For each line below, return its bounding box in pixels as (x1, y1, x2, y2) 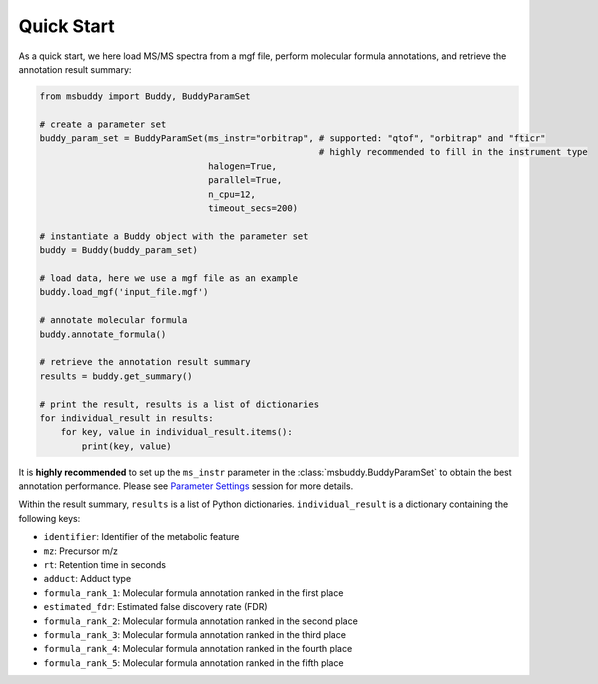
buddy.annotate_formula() (39, 328, 167, 340)
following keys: (18, 512, 81, 524)
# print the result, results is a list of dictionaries (39, 398, 320, 410)
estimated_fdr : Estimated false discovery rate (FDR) (43, 601, 269, 613)
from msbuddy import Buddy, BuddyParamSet (39, 90, 251, 102)
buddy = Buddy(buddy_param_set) (39, 245, 199, 256)
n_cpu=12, (208, 188, 257, 200)
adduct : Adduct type (43, 573, 132, 585)
